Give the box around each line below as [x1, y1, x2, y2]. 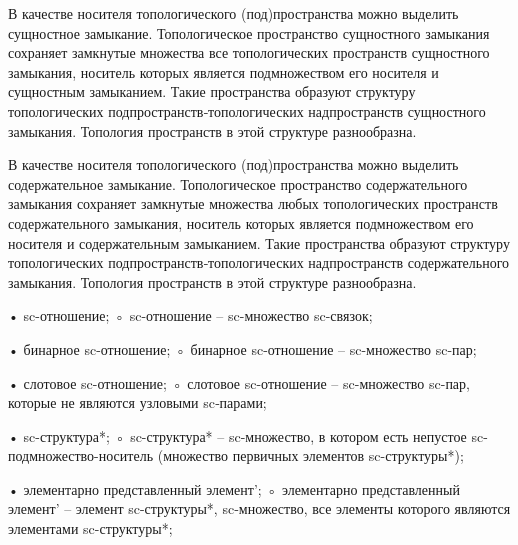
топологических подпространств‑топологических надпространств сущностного [8, 100, 486, 121]
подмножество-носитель [8, 445, 154, 466]
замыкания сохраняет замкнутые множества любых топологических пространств [8, 193, 498, 214]
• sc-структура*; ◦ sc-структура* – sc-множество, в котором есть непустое [8, 425, 467, 446]
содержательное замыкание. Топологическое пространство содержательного [8, 173, 468, 194]
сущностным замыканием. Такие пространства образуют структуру [8, 81, 416, 102]
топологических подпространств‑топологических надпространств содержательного [8, 252, 510, 273]
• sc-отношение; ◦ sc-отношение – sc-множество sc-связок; [8, 305, 373, 326]
